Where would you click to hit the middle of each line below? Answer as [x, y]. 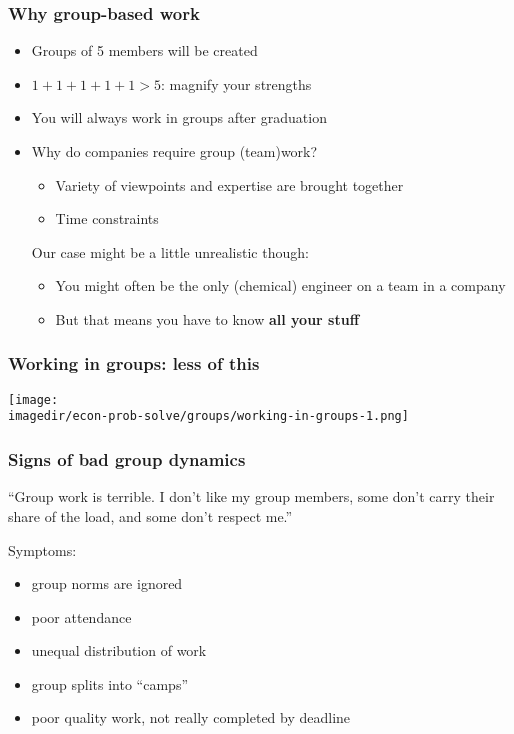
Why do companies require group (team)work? [174, 151]
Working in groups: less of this [134, 363]
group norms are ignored [107, 583]
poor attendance [81, 616]
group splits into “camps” [110, 683]
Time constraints [107, 218]
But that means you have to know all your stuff [207, 318]
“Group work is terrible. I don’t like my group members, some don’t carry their [251, 496]
